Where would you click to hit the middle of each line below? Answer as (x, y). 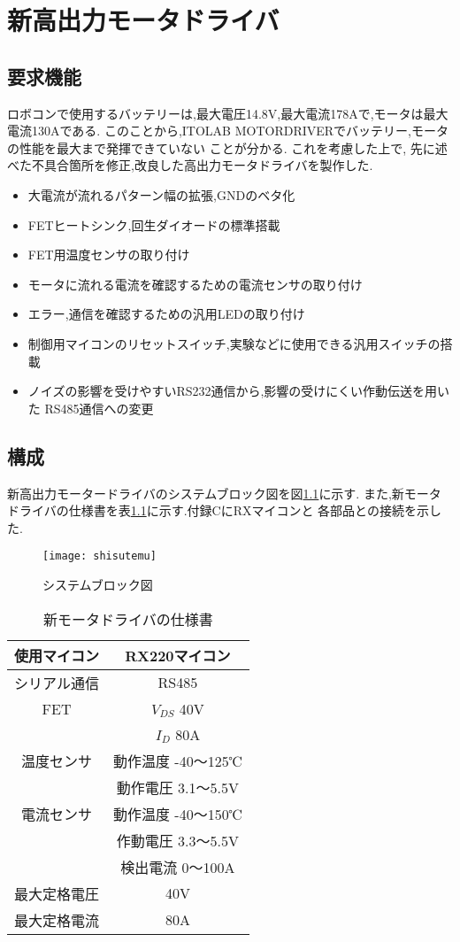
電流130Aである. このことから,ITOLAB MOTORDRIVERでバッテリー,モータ (228, 131)
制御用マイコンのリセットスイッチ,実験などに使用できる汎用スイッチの (234, 343)
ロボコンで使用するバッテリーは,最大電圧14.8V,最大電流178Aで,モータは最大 (228, 113)
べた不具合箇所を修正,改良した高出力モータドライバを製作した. (190, 165)
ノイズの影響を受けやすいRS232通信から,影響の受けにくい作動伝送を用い (239, 391)
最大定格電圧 (57, 893)
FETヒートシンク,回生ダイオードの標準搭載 (154, 224)
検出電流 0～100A (178, 867)
